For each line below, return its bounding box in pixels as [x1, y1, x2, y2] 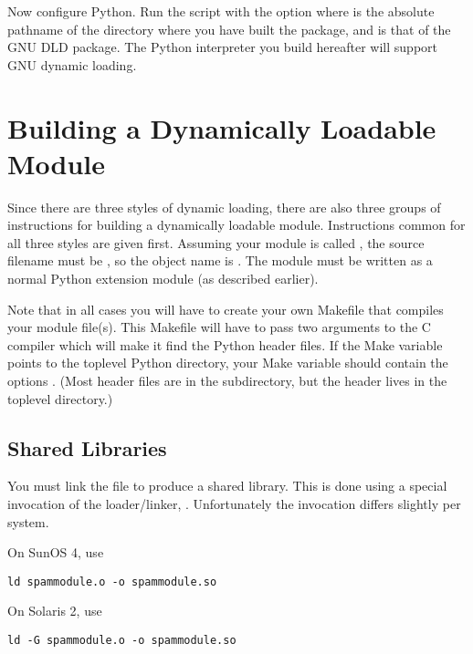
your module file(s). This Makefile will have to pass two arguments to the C [7, 317, 431, 337]
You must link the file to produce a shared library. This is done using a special [7, 476, 447, 495]
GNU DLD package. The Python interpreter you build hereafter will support [7, 37, 438, 57]
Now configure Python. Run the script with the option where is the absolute [7, 2, 435, 20]
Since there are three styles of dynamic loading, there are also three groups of [7, 197, 441, 216]
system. [7, 512, 49, 531]
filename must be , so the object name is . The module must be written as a [7, 251, 433, 270]
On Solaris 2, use [7, 601, 102, 620]
